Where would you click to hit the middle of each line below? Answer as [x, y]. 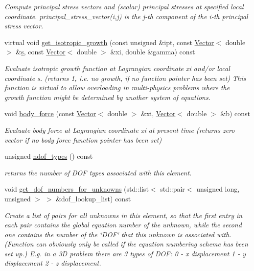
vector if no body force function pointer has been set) [83, 139]
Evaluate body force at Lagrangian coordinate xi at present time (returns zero [120, 130]
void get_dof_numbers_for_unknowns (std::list [77, 189]
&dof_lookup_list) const [93, 198]
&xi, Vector [158, 113]
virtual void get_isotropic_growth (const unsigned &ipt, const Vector [109, 42]
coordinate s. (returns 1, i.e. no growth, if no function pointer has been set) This [125, 78]
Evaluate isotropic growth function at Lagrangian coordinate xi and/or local [117, 68]
